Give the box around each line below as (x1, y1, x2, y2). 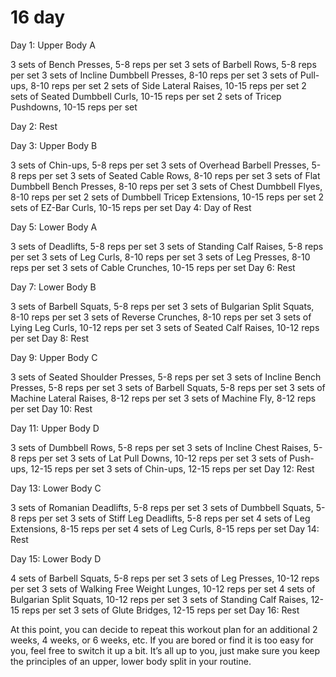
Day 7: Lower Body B (10, 281, 97, 293)
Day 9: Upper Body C (10, 351, 98, 363)
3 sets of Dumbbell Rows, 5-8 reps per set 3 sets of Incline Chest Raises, (10, 441, 312, 453)
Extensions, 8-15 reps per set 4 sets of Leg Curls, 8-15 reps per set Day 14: (10, 522, 320, 535)
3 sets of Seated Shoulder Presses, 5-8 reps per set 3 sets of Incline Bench (10, 371, 322, 383)
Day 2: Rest (10, 120, 58, 132)
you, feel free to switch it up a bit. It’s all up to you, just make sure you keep (10, 644, 321, 656)
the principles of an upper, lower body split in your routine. (10, 655, 252, 667)
